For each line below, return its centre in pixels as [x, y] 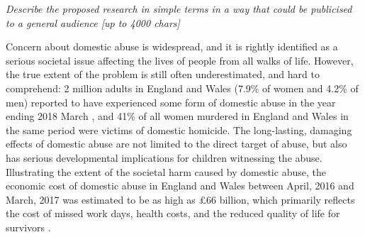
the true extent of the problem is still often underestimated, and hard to [163, 74]
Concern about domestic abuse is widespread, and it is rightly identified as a [172, 46]
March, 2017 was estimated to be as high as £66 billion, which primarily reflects [180, 199]
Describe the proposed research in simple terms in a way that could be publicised [179, 9]
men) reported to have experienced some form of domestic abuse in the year [171, 102]
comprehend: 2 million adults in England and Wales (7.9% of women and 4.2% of [182, 88]
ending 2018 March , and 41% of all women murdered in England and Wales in [177, 116]
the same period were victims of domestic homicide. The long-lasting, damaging [179, 129]
